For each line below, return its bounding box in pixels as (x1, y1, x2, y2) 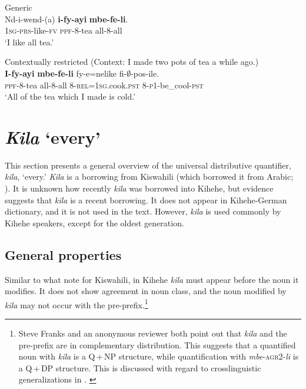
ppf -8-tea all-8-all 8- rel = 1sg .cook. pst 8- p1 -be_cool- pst (5, 78, 204, 91)
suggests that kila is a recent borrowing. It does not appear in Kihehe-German (5, 193, 287, 206)
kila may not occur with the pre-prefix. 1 (5, 296, 148, 311)
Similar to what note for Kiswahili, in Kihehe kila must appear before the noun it (5, 273, 299, 285)
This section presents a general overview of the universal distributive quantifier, (5, 159, 291, 171)
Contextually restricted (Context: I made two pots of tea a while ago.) (5, 55, 259, 68)
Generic (5, 1, 32, 13)
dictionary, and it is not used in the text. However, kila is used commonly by (5, 205, 281, 217)
